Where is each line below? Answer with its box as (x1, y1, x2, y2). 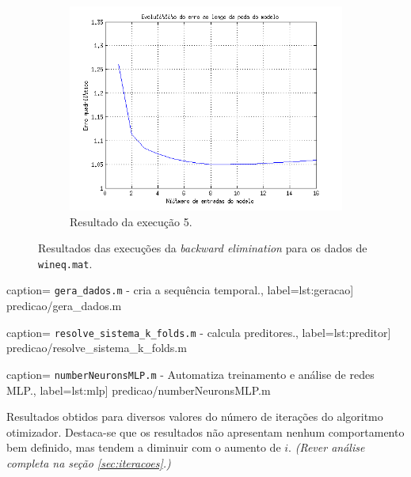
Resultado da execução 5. (70, 213, 192, 229)
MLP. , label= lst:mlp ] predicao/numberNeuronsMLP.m (6, 381, 271, 398)
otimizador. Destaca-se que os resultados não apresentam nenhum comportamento (6, 423, 405, 440)
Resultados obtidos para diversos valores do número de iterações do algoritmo (6, 408, 383, 425)
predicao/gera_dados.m (6, 297, 122, 314)
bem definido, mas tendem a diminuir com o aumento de (6, 439, 281, 456)
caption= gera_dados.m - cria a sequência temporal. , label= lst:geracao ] (6, 282, 354, 298)
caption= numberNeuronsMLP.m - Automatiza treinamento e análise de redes (6, 365, 375, 382)
